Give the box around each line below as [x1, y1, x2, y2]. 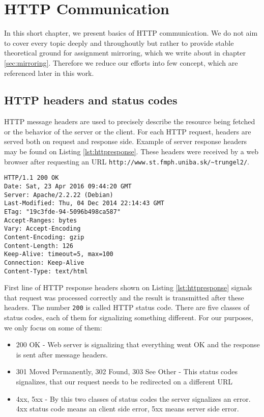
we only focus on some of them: [4, 322, 102, 332]
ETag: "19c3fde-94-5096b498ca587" [4, 208, 121, 215]
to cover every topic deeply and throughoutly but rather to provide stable [4, 37, 234, 48]
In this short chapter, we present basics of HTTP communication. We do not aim [4, 27, 258, 38]
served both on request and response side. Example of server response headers [4, 136, 247, 147]
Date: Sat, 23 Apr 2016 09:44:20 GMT [4, 182, 132, 190]
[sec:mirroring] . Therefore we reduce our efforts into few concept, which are [4, 57, 238, 68]
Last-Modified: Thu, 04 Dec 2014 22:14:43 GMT [4, 200, 164, 207]
